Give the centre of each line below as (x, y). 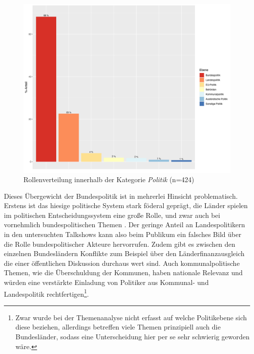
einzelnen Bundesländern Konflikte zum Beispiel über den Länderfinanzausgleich (124, 253)
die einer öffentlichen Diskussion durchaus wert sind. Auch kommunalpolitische (122, 263)
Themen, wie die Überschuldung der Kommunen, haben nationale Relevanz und (123, 272)
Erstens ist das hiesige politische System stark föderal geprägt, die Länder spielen (126, 205)
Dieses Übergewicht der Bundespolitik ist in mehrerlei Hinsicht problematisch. (121, 196)
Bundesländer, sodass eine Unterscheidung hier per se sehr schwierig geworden (132, 337)
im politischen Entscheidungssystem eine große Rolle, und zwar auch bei (112, 215)
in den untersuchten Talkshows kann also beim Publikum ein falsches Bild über (123, 234)
